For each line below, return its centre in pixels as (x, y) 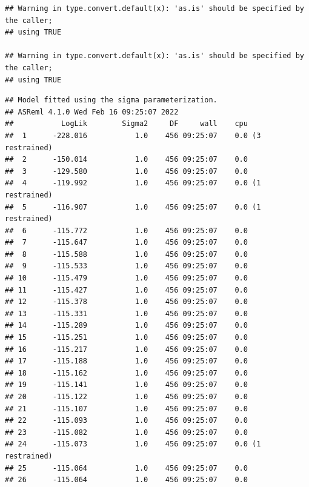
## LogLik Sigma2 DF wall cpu (126, 124)
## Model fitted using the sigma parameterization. (111, 100)
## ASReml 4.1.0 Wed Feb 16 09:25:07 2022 (92, 112)
